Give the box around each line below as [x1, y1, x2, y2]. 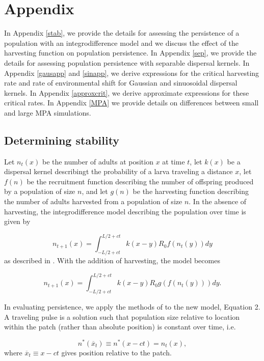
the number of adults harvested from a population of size [4, 196, 182, 207]
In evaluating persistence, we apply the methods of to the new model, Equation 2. [4, 301, 260, 312]
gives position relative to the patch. [61, 347, 172, 357]
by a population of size [4, 186, 75, 197]
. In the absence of [189, 196, 247, 207]
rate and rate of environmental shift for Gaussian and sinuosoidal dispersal [4, 77, 237, 88]
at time [162, 156, 185, 166]
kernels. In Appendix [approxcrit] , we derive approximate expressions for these [4, 87, 249, 98]
